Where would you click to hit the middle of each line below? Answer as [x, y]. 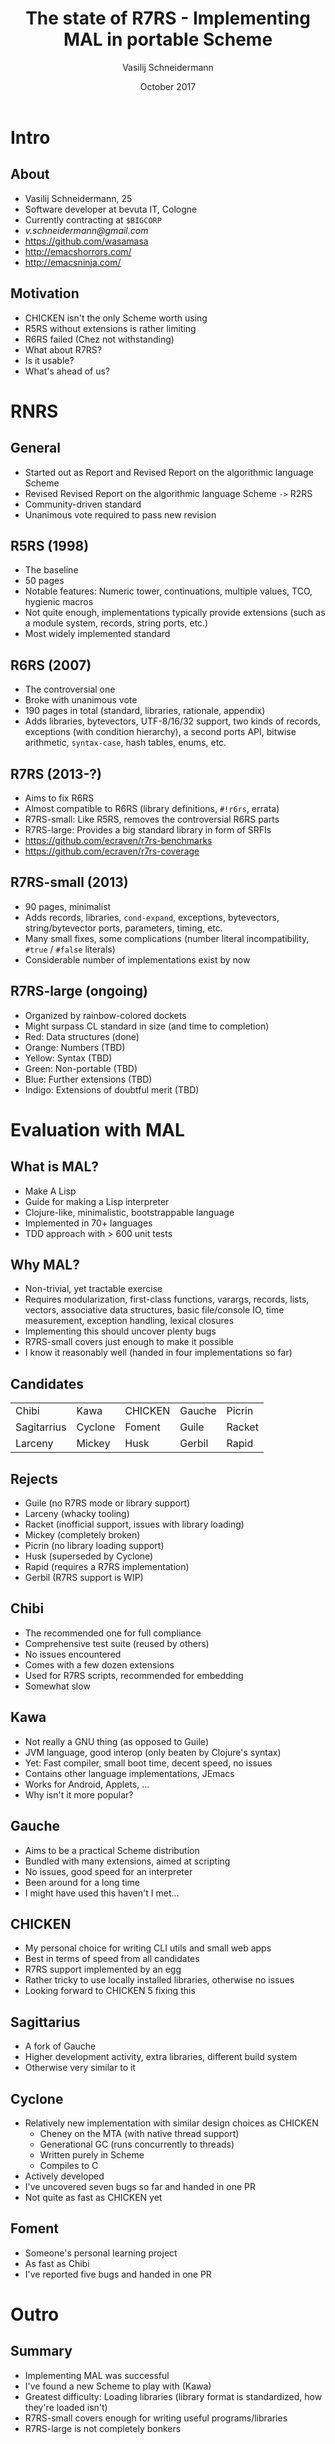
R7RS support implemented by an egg [103, 1969]
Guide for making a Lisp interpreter [97, 1201]
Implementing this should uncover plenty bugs [120, 1331]
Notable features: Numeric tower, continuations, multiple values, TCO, [168, 591]
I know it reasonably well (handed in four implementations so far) [158, 1353]
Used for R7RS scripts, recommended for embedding [134, 1675]
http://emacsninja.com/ [73, 262]
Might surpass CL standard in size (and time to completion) [147, 1026]
